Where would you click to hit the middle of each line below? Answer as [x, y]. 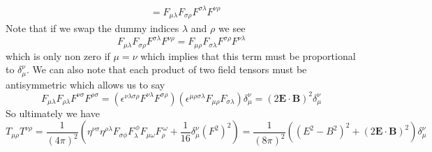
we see [232, 28]
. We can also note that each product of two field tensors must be [167, 69]
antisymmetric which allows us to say [85, 84]
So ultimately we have [53, 113]
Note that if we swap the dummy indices [92, 28]
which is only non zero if [58, 55]
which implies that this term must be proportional [248, 55]
